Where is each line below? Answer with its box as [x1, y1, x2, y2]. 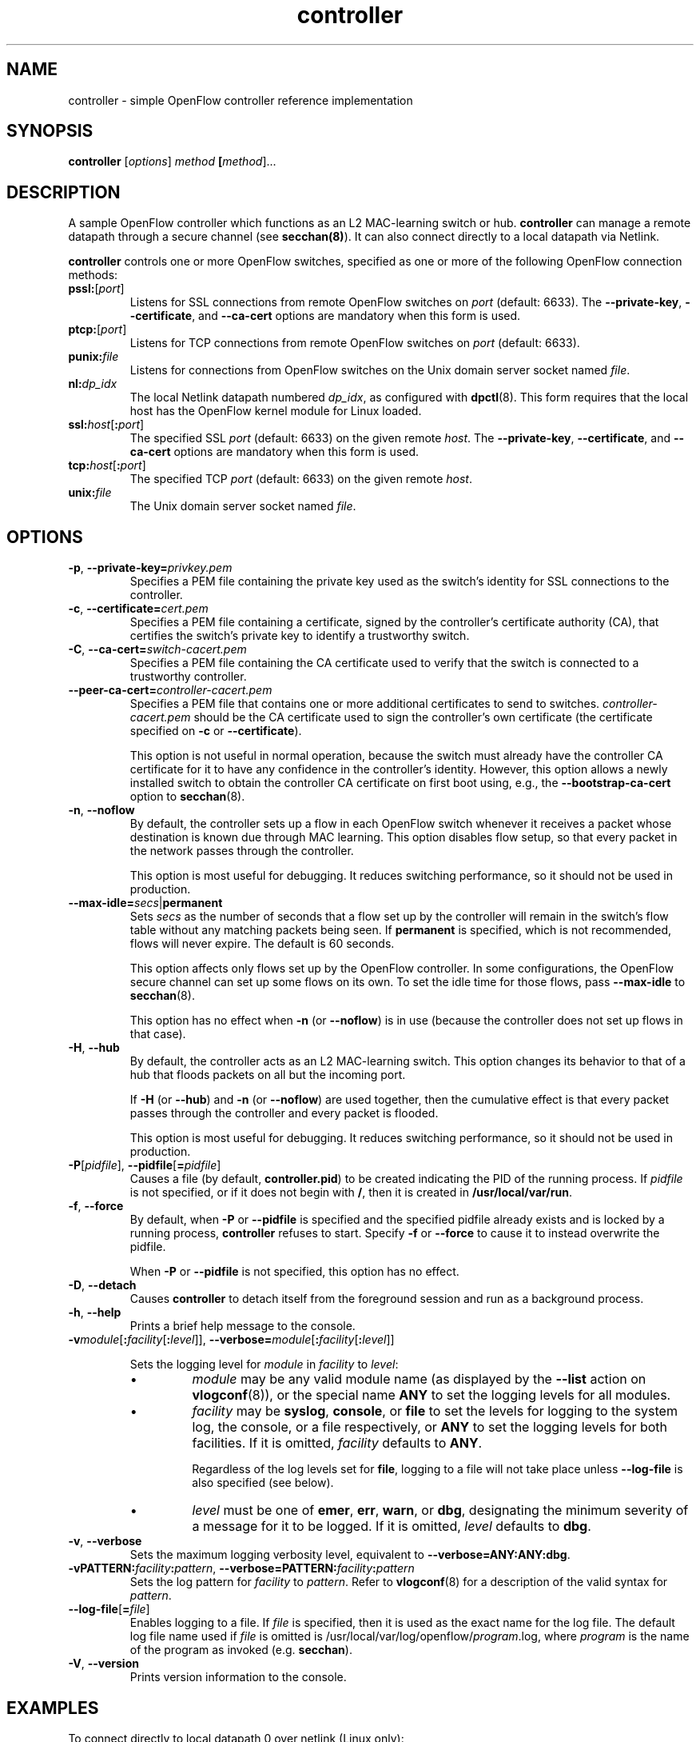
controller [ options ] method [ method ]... [68, 154, 276, 169]
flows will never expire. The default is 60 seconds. [129, 937, 395, 951]
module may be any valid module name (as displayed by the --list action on [192, 1371, 646, 1388]
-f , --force [68, 1199, 124, 1213]
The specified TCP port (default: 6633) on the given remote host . [129, 472, 472, 486]
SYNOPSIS [6, 121, 93, 142]
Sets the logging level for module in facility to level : [129, 1357, 399, 1372]
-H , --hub [68, 1041, 120, 1055]
